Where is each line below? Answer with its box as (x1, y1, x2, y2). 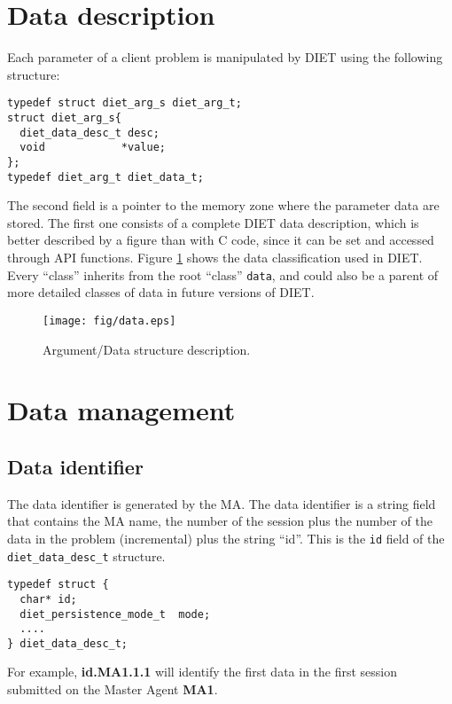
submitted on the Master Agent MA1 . (7, 680, 218, 699)
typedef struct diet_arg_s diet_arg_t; (7, 97, 242, 110)
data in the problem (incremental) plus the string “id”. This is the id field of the (7, 528, 445, 547)
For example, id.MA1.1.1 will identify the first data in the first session (7, 662, 398, 681)
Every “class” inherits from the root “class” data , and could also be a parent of (7, 265, 439, 284)
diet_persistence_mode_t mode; (19, 607, 211, 621)
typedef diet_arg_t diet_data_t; (7, 170, 204, 184)
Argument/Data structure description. (43, 340, 251, 358)
